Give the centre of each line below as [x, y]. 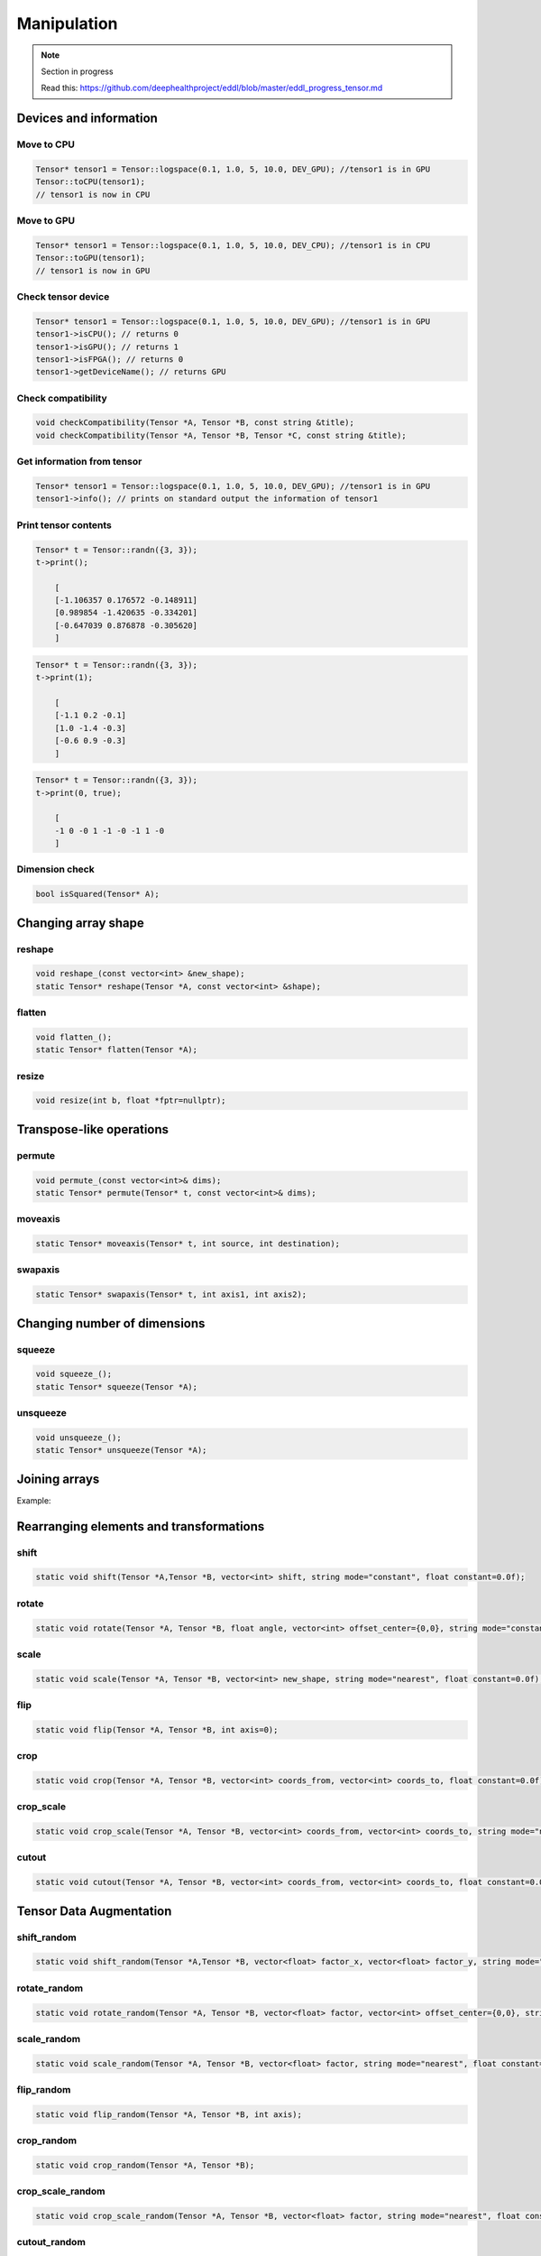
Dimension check [55, 869]
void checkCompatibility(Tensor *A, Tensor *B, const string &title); [195, 423]
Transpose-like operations [93, 1129]
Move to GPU [46, 221]
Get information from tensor [79, 462]
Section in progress [77, 71]
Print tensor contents [64, 525]
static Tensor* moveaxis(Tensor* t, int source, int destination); [188, 1244]
